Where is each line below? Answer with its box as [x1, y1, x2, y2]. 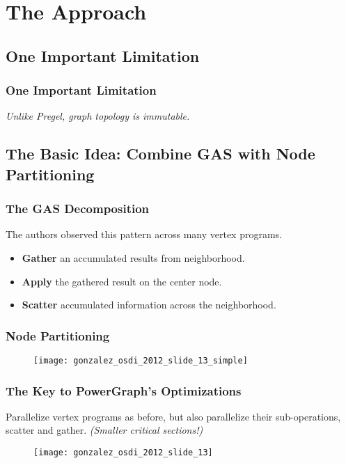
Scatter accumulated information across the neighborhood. [22, 297, 276, 312]
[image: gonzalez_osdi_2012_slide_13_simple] [33, 355, 248, 366]
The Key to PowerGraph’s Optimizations [6, 382, 242, 399]
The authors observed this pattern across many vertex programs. [6, 227, 282, 242]
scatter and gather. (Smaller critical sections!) [6, 423, 203, 437]
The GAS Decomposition [6, 200, 150, 217]
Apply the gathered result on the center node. [22, 274, 222, 288]
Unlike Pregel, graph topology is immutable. [6, 109, 190, 123]
